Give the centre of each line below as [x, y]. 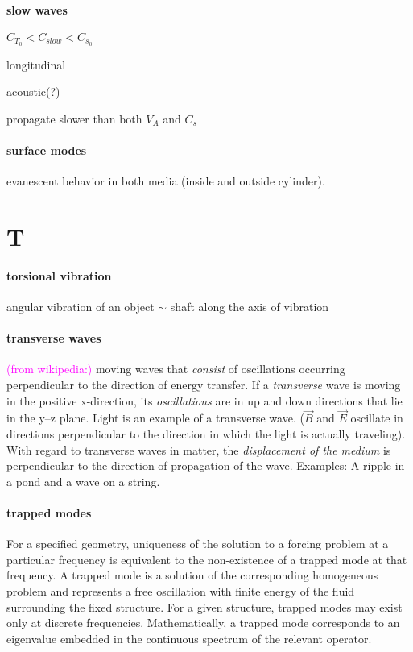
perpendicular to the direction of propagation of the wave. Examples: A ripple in [206, 465]
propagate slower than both [74, 118]
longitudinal [36, 64]
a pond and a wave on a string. [83, 481]
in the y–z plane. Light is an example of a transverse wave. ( [155, 418]
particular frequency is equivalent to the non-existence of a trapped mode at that [207, 559]
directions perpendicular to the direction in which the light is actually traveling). [206, 433]
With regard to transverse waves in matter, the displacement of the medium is [199, 449]
